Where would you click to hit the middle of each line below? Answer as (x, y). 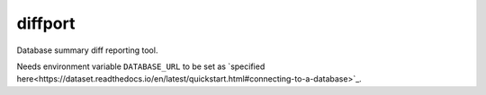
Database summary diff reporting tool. (87, 50)
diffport (46, 23)
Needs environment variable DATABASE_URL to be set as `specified (141, 66)
